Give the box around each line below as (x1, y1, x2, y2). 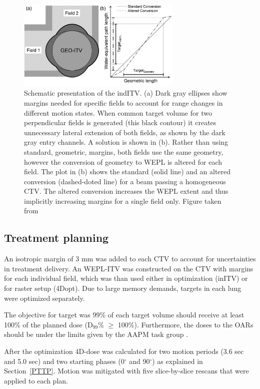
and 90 (129, 355, 150, 366)
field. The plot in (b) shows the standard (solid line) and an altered (24, 166, 231, 177)
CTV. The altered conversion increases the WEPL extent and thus (24, 186, 228, 196)
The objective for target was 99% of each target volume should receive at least (4, 309, 244, 320)
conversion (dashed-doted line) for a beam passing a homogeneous (24, 176, 226, 186)
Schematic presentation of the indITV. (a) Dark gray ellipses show (24, 88, 227, 98)
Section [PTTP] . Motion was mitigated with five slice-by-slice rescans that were (4, 365, 249, 376)
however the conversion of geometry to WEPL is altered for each (24, 156, 222, 167)
